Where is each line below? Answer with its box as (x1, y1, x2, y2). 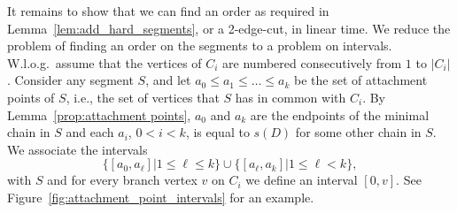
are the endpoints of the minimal (250, 105, 430, 124)
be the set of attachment (293, 71, 428, 89)
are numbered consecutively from (222, 53, 402, 72)
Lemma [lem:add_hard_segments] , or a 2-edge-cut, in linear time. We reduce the (7, 19, 451, 37)
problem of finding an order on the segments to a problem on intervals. (7, 36, 392, 55)
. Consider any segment (7, 71, 134, 89)
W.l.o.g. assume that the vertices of (7, 53, 202, 72)
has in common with (235, 87, 346, 106)
